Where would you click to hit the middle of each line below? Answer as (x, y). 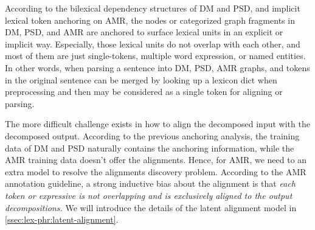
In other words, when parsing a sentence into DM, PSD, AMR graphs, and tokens (157, 67)
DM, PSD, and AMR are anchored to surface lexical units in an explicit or (144, 32)
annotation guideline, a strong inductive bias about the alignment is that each (150, 183)
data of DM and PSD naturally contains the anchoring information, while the (150, 148)
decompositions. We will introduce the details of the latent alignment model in (151, 207)
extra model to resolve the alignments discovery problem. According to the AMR (156, 171)
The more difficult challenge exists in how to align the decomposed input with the (157, 124)
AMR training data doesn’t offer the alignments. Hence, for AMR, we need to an (156, 160)
